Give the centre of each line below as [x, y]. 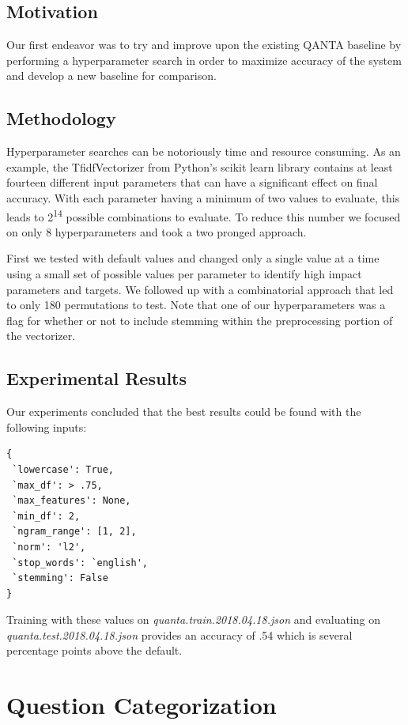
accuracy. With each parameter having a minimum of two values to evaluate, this [203, 197]
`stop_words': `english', [80, 563]
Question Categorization [142, 705]
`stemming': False [60, 578]
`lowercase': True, [63, 469]
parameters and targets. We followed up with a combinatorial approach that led [200, 289]
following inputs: [47, 427]
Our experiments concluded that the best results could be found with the [184, 412]
